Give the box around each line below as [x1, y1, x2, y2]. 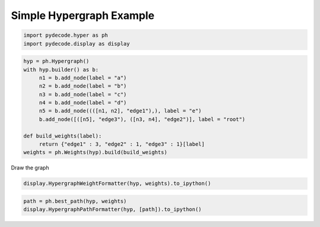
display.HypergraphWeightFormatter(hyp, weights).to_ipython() [23, 180, 212, 187]
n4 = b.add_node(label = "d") [39, 100, 127, 106]
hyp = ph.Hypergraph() [23, 58, 89, 65]
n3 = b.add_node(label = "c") [39, 91, 127, 98]
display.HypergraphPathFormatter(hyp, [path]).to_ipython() [23, 206, 202, 213]
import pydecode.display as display [23, 40, 130, 47]
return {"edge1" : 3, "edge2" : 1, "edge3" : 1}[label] [39, 141, 205, 148]
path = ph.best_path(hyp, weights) [23, 197, 127, 204]
